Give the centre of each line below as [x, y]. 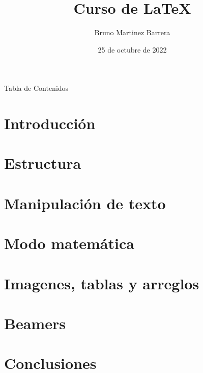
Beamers [35, 323]
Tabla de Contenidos [36, 88]
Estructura [43, 163]
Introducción [50, 123]
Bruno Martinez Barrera [132, 32]
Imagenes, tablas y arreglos [102, 283]
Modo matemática [69, 243]
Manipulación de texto [85, 203]
